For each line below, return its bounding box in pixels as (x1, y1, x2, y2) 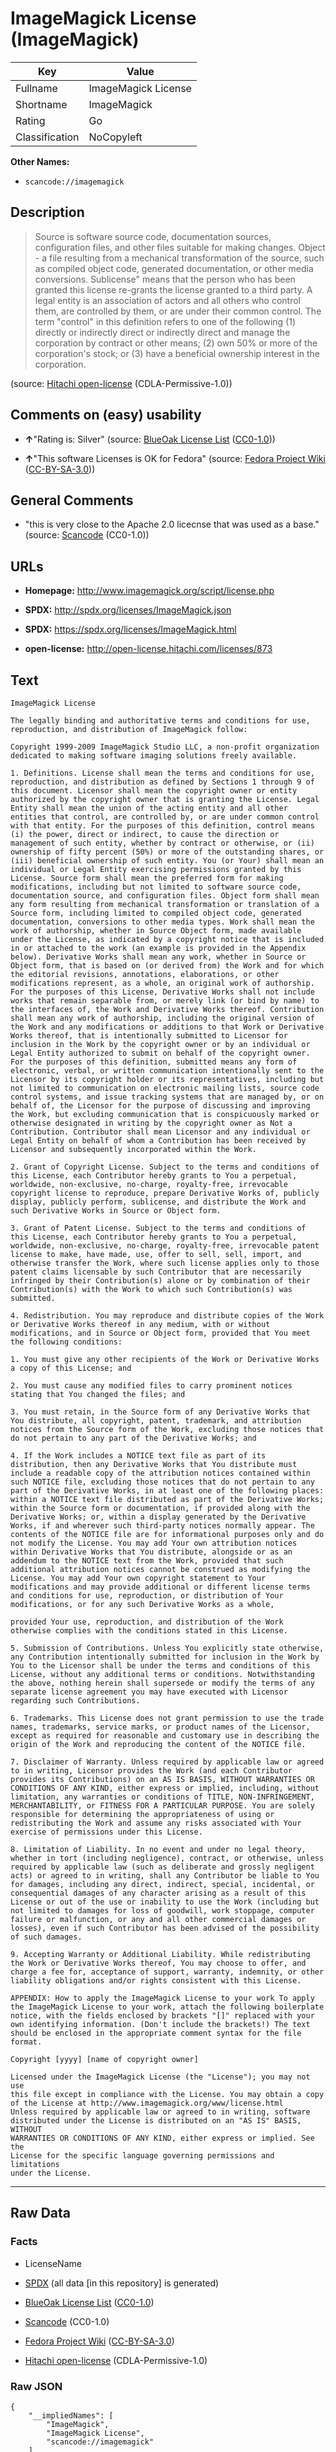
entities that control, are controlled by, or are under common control (10, 812, 320, 822)
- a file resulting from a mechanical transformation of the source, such (34, 252, 325, 264)
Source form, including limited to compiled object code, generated (10, 908, 302, 918)
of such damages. (10, 1932, 83, 1942)
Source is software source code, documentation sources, (34, 230, 272, 242)
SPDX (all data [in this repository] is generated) (24, 2277, 220, 2289)
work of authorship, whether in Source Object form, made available (10, 926, 302, 936)
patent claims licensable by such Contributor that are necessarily (10, 1267, 302, 1277)
